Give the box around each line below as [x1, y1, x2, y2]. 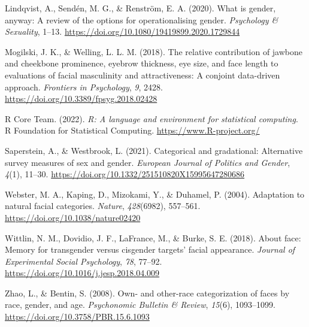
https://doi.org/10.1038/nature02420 [5, 211, 141, 223]
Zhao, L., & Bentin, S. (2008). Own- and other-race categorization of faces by [5, 286, 290, 299]
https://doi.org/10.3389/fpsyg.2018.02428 [5, 92, 157, 105]
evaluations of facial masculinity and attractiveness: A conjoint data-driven [5, 68, 280, 81]
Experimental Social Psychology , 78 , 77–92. [5, 255, 162, 267]
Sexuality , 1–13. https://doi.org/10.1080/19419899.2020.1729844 [5, 25, 240, 38]
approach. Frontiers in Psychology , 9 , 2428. [5, 80, 163, 93]
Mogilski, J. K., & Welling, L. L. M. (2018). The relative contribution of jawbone [5, 45, 303, 57]
